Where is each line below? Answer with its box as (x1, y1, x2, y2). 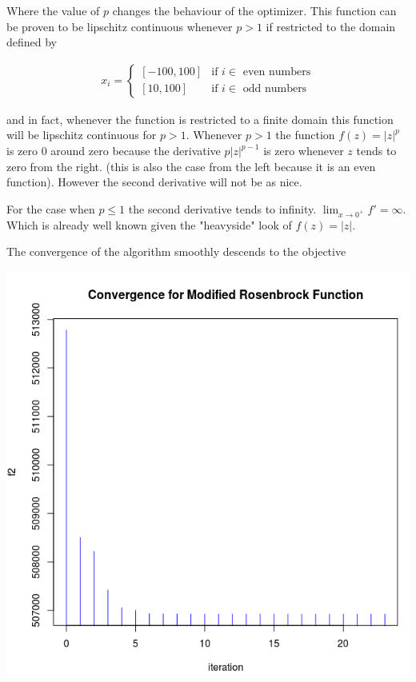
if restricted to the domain (266, 18, 396, 34)
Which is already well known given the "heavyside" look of (6, 216, 292, 233)
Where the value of (6, 2, 100, 18)
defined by (6, 34, 58, 50)
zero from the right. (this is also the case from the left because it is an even (6, 158, 376, 174)
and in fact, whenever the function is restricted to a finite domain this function (6, 110, 394, 127)
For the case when (6, 200, 95, 217)
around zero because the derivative (50, 142, 221, 158)
